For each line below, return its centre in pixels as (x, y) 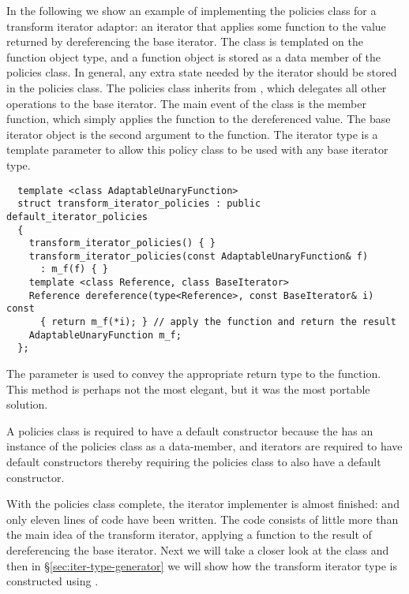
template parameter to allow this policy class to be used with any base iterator (197, 149)
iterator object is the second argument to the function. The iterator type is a (192, 134)
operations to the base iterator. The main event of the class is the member (186, 103)
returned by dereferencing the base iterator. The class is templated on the (185, 41)
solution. (27, 404)
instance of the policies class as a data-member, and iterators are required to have (204, 446)
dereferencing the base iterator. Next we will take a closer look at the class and (198, 550)
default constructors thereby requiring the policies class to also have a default (194, 462)
